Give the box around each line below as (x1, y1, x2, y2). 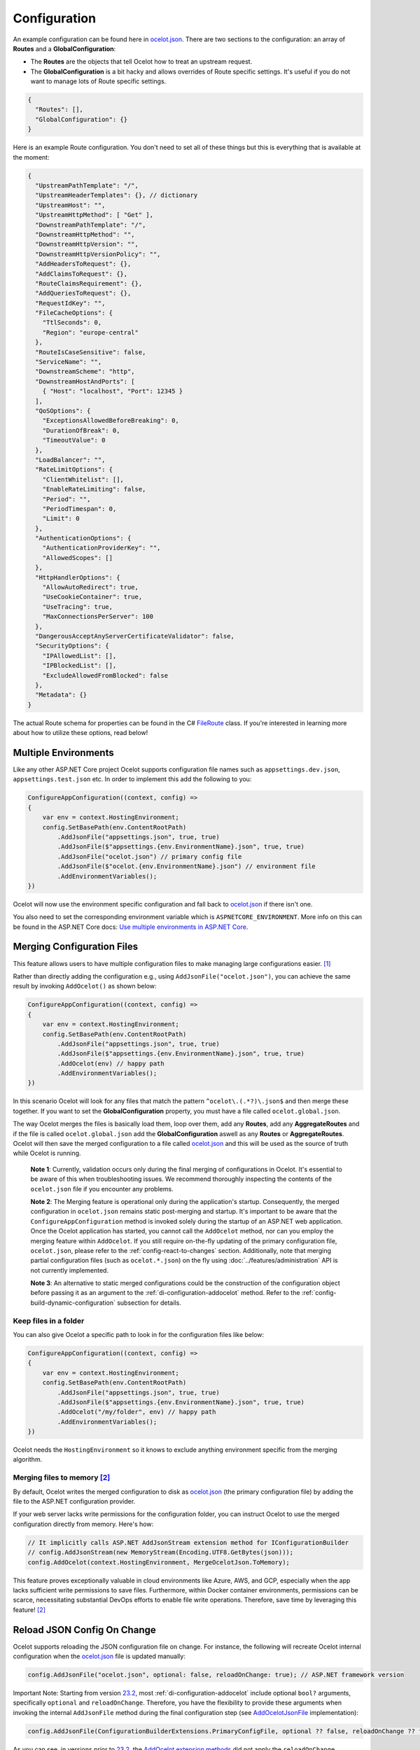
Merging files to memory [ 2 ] (13, 1473, 111, 1483)
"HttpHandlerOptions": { (35, 573, 120, 581)
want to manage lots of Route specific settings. (30, 77, 167, 85)
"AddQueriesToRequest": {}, (35, 289, 132, 297)
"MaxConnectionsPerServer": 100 (42, 612, 154, 621)
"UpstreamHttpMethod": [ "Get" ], (35, 211, 154, 219)
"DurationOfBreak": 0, (42, 426, 120, 434)
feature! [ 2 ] (13, 1605, 45, 1613)
